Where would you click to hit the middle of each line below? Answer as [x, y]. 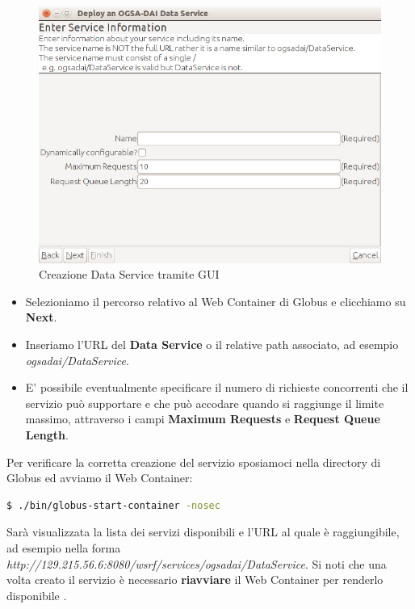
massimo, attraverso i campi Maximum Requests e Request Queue [203, 419]
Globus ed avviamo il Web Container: [100, 478]
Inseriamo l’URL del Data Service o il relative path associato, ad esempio [212, 344]
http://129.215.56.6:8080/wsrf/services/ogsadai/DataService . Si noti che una [197, 563]
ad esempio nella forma [64, 547]
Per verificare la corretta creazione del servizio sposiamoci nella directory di [194, 462]
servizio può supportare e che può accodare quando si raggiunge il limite [205, 403]
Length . [47, 435]
